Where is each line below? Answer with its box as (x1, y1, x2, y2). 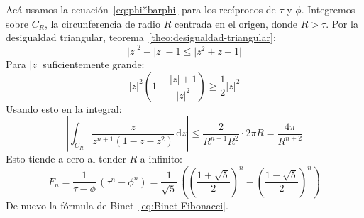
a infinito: (140, 151, 183, 166)
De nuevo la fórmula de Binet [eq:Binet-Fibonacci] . (6, 198, 228, 213)
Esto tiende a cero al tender (6, 151, 126, 166)
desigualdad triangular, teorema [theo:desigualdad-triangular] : (6, 30, 276, 45)
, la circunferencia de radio (44, 16, 160, 31)
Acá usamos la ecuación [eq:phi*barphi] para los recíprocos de (6, 2, 276, 16)
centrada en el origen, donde (174, 16, 298, 31)
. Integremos (301, 2, 355, 16)
